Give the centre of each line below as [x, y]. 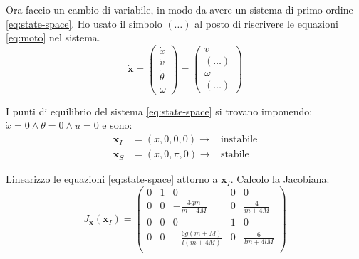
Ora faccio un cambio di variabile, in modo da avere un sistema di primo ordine [179, 9]
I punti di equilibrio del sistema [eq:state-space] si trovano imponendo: [159, 111]
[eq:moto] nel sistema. [53, 37]
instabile [239, 140]
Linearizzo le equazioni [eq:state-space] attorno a [112, 179]
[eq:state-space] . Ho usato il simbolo [84, 23]
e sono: [117, 125]
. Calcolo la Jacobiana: [280, 179]
